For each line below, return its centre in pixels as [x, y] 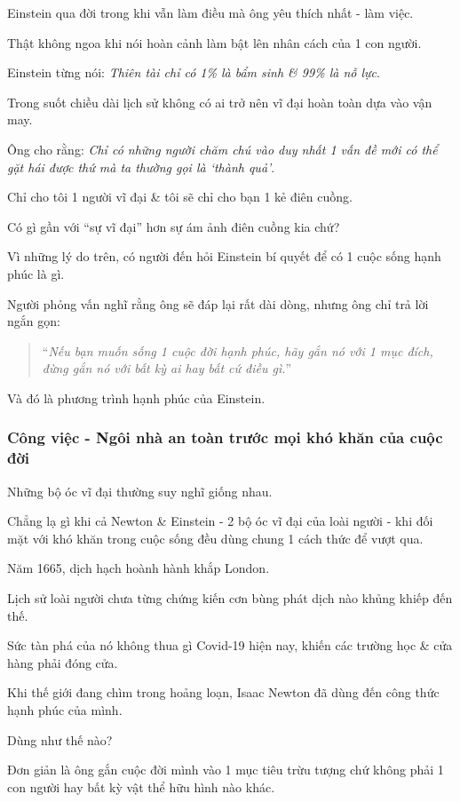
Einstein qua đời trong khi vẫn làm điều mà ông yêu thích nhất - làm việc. [210, 12]
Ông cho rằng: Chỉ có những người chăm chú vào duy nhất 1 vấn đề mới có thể [222, 149]
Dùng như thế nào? [60, 739]
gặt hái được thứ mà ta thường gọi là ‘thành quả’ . [141, 167]
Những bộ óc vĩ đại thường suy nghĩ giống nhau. [140, 491]
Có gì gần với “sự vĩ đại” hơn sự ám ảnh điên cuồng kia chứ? [174, 226]
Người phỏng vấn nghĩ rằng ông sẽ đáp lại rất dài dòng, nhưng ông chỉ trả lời [218, 303]
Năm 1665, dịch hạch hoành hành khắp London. [139, 568]
